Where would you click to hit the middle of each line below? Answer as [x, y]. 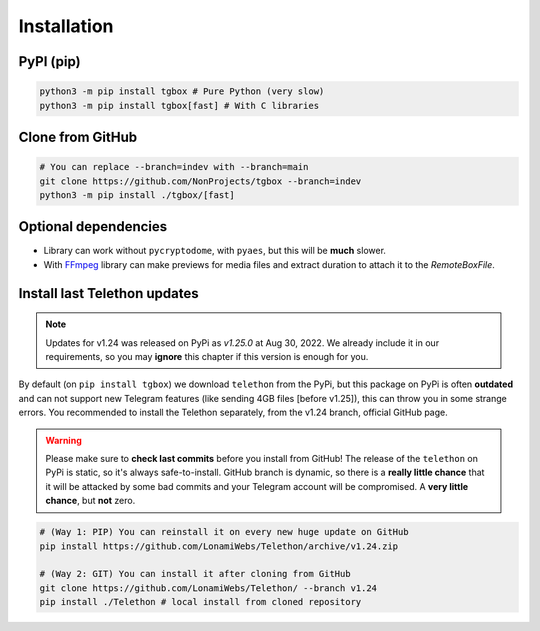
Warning [63, 440]
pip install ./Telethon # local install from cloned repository [200, 602]
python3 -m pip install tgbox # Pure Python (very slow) [182, 91]
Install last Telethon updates [108, 293]
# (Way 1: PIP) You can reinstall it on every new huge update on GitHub [224, 532]
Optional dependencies [93, 226]
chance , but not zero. [90, 501]
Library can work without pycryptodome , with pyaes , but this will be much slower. [215, 251]
